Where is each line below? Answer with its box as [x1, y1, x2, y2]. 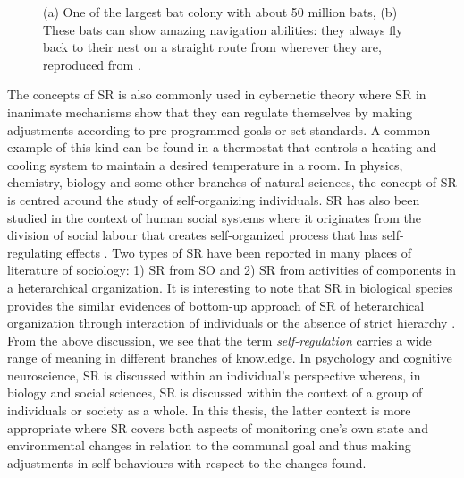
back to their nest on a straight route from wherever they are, [43, 38, 382, 56]
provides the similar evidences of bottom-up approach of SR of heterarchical [7, 295, 425, 314]
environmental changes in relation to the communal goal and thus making [7, 436, 411, 455]
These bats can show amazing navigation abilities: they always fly [43, 20, 403, 38]
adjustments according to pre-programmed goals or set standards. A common [7, 120, 431, 139]
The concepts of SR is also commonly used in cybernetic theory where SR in [7, 85, 426, 104]
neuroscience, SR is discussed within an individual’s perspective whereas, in [7, 365, 421, 384]
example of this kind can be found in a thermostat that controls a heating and [7, 138, 437, 157]
